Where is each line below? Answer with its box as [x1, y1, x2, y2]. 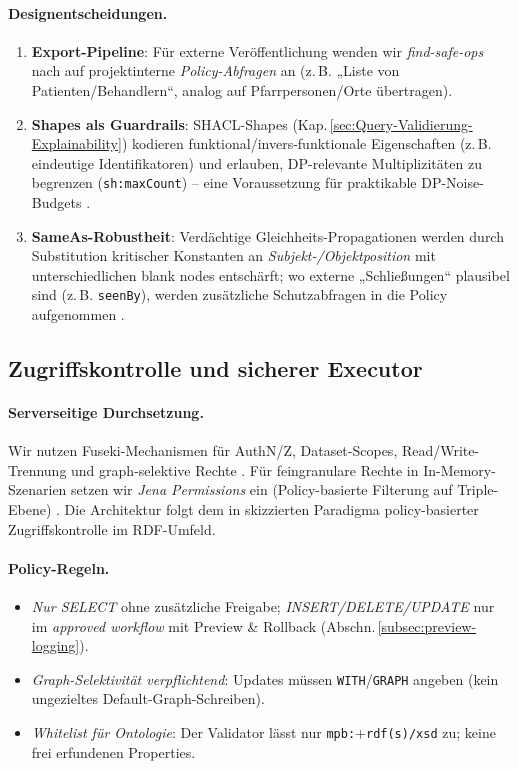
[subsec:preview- [377, 615, 477, 636]
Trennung [8, 459, 67, 480]
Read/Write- [401, 440, 480, 461]
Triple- [457, 479, 499, 500]
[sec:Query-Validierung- [329, 113, 473, 134]
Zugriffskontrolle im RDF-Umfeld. [8, 518, 216, 539]
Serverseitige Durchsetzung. [8, 402, 204, 423]
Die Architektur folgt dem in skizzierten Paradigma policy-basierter [64, 499, 479, 519]
